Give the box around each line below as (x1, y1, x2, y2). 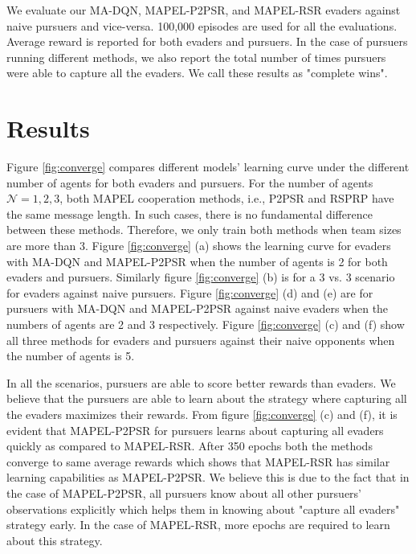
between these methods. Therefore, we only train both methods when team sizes (6, 221, 402, 238)
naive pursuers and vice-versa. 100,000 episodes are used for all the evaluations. (6, 17, 398, 34)
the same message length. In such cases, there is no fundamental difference (6, 205, 373, 222)
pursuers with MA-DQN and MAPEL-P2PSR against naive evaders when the (6, 300, 389, 317)
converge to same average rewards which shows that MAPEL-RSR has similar (6, 453, 390, 470)
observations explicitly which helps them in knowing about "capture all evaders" (6, 500, 400, 517)
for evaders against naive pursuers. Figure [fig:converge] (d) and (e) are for (6, 284, 373, 301)
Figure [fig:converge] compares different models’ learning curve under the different (6, 158, 410, 175)
